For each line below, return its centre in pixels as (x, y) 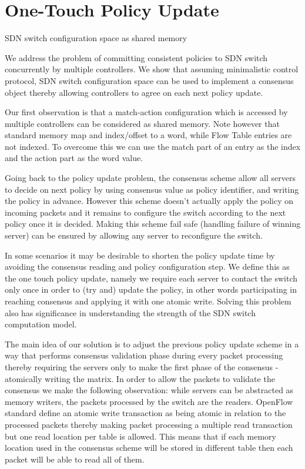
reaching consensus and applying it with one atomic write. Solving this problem (148, 301)
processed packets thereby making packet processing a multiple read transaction (149, 424)
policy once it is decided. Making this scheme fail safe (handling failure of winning (153, 224)
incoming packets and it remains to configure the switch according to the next (145, 212)
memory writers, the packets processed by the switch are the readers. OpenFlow (149, 401)
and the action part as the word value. (74, 158)
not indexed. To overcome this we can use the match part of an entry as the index (153, 146)
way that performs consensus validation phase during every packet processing (144, 355)
